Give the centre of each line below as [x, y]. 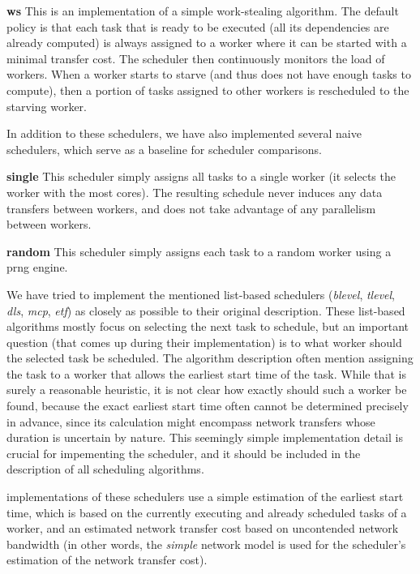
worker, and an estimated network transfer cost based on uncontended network [203, 528]
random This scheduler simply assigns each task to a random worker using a [199, 251]
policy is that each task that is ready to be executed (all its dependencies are [198, 26]
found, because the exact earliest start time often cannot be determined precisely [208, 406]
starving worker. [47, 106]
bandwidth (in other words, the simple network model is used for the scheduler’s [206, 544]
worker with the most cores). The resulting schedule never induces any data [195, 192]
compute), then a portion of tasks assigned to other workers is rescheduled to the [208, 90]
